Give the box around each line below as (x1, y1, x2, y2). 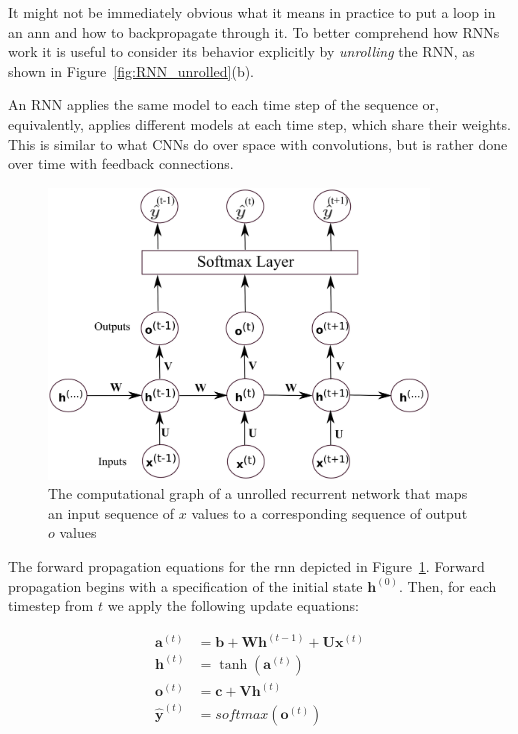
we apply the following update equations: (107, 595, 359, 616)
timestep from (8, 595, 94, 616)
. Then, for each (399, 575, 497, 596)
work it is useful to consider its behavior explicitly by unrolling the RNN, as (8, 41, 475, 62)
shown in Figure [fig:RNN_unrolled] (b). (8, 60, 255, 81)
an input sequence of (48, 502, 175, 523)
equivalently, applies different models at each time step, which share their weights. (8, 113, 511, 134)
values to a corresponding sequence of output (191, 502, 468, 523)
